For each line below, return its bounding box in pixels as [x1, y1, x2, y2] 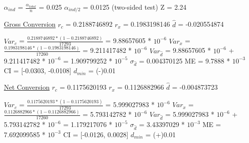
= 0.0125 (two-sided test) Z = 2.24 [83, 2, 187, 12]
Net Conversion [4, 82, 50, 92]
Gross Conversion [4, 19, 56, 29]
